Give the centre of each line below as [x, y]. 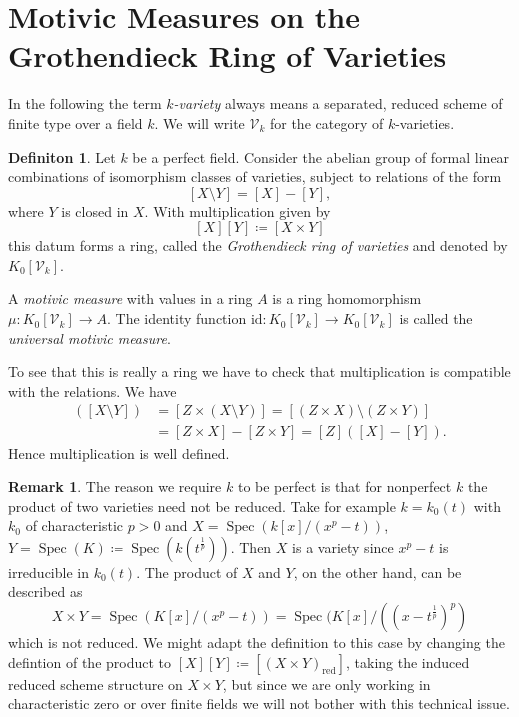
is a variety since [343, 546]
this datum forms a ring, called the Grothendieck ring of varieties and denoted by [258, 245]
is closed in [95, 210]
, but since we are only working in [326, 683]
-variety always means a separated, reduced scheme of [338, 103]
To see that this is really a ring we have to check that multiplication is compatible [259, 371]
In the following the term [85, 103]
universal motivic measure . [89, 337]
